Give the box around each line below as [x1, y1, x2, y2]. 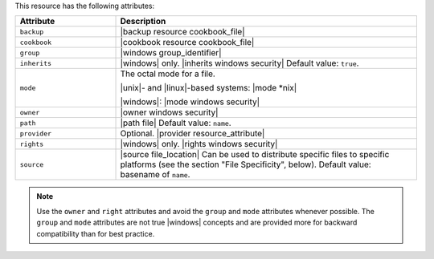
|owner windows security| [120, 107, 219, 118]
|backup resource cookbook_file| [120, 26, 245, 38]
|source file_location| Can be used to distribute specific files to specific [120, 149, 390, 160]
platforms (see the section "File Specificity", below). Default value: [120, 159, 371, 170]
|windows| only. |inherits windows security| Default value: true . [120, 58, 359, 69]
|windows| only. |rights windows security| [120, 139, 278, 150]
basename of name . [120, 169, 190, 180]
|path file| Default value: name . [120, 117, 232, 128]
